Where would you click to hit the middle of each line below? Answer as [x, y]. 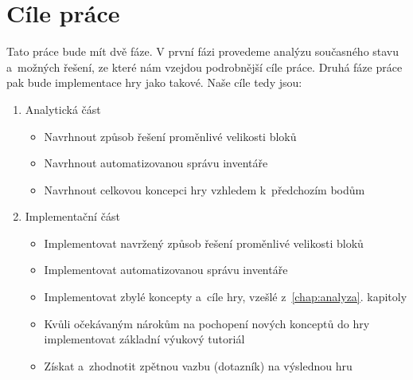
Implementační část [72, 216]
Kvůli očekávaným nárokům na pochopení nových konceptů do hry [207, 323]
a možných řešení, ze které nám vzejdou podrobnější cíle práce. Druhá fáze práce [205, 67]
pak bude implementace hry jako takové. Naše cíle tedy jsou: [154, 82]
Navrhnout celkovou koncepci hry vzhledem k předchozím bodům [205, 189]
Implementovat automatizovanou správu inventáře [166, 270]
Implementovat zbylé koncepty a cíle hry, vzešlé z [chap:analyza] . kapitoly [226, 297]
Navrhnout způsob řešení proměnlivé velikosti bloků [170, 136]
